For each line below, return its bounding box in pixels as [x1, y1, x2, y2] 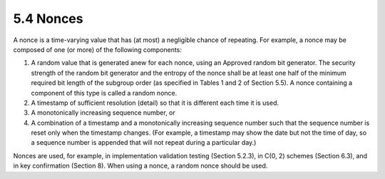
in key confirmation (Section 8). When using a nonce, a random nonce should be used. [13, 161, 268, 170]
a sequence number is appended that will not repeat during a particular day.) [31, 138, 257, 147]
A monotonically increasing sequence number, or [31, 108, 176, 117]
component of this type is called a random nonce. [31, 88, 178, 97]
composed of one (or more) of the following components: [13, 45, 182, 53]
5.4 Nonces [13, 11, 83, 26]
